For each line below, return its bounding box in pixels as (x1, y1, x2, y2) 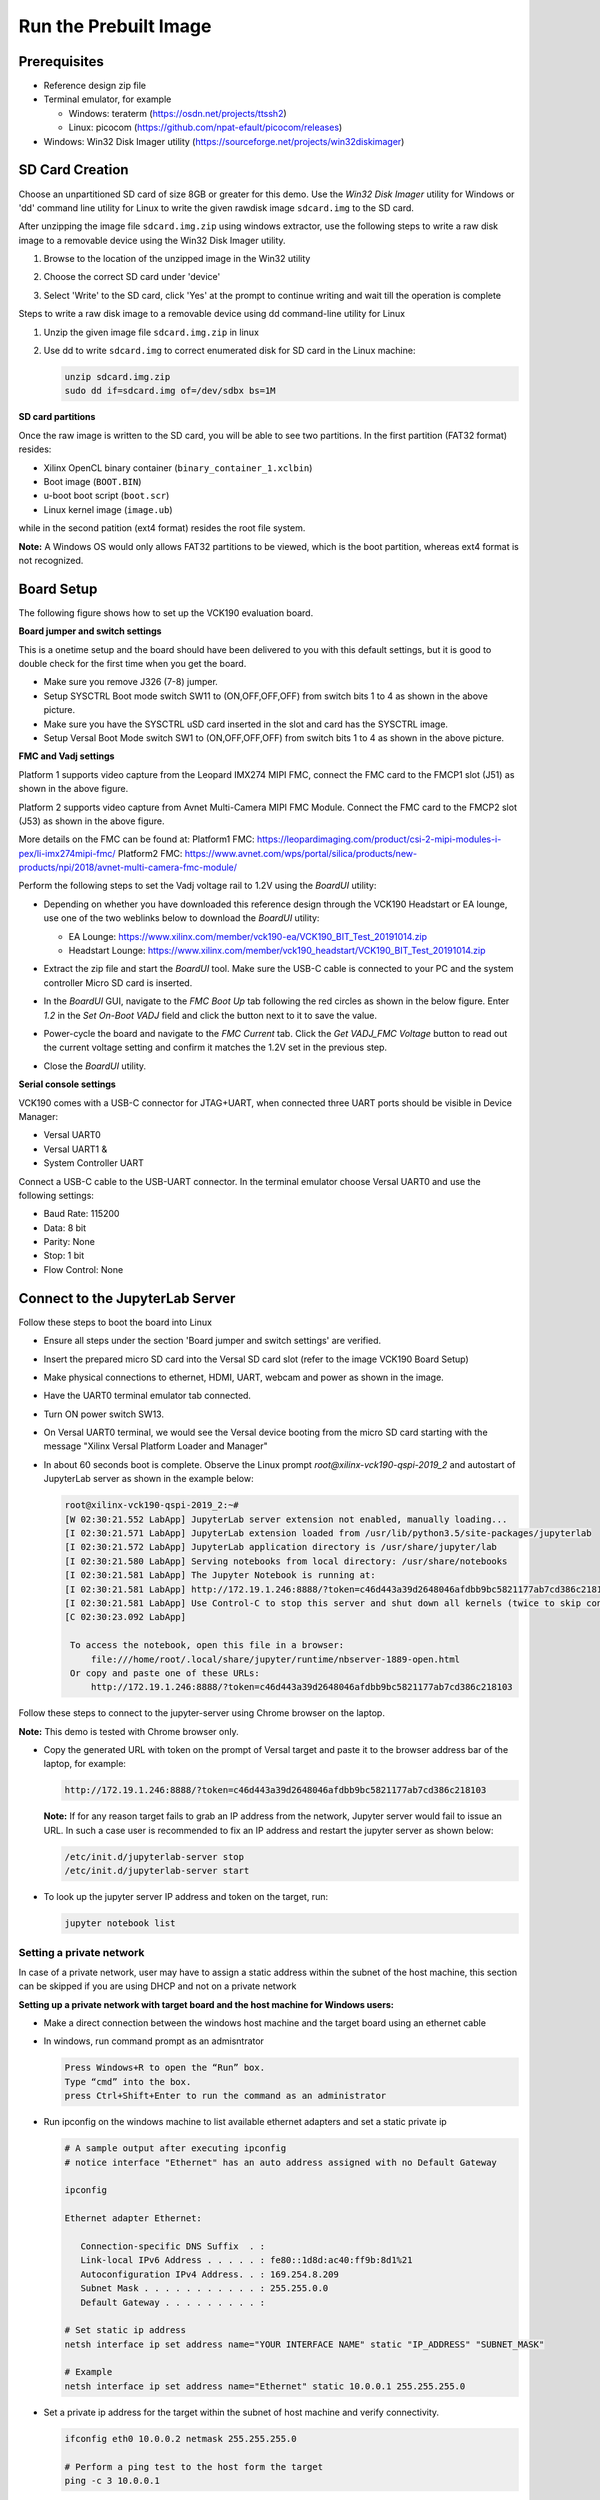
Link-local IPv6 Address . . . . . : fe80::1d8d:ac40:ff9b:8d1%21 (80, 2255, 413, 2266)
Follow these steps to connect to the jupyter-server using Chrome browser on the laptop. (18, 1707, 385, 1719)
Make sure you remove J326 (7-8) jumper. (43, 676, 219, 688)
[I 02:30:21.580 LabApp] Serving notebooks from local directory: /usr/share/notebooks (64, 1555, 508, 1567)
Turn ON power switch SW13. (43, 1408, 165, 1420)
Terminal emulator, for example (43, 93, 172, 105)
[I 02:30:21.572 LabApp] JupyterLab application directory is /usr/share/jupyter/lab (64, 1541, 497, 1553)
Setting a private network (18, 1945, 145, 1959)
